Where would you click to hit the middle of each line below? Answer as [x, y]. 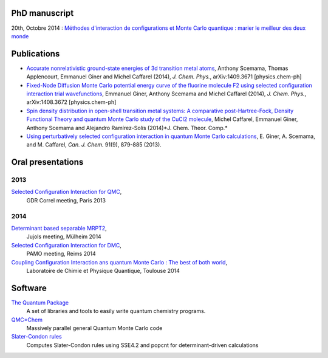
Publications [36, 54]
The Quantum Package [40, 302]
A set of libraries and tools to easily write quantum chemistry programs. [116, 311]
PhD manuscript [43, 13]
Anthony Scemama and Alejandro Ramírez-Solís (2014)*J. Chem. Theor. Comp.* [127, 128]
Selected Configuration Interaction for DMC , [66, 245]
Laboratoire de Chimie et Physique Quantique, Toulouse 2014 [103, 270]
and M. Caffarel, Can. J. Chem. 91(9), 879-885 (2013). [94, 145]
